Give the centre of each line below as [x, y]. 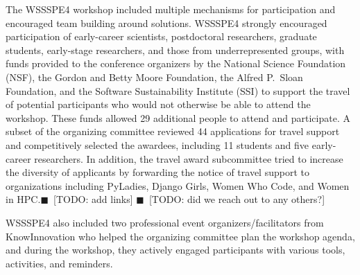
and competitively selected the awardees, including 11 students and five [157, 144]
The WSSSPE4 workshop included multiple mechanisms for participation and [171, 9]
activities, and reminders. [59, 263]
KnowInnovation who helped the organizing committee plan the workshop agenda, [180, 236]
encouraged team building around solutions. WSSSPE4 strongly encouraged [166, 23]
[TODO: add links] [93, 199]
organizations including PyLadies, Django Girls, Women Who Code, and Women [178, 185]
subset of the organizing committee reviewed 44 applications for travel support [173, 131]
